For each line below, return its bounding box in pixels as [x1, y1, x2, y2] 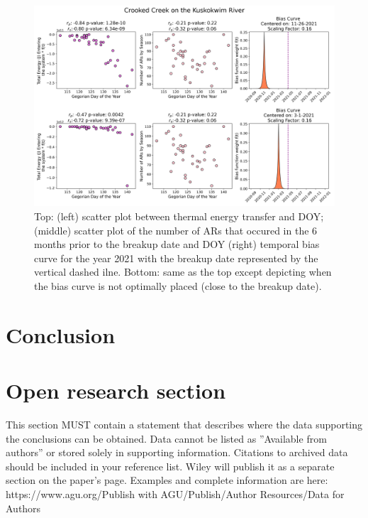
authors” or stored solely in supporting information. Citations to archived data [6, 445, 348, 460]
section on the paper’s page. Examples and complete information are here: [6, 473, 328, 487]
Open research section [6, 376, 226, 405]
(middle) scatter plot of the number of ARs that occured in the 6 [34, 222, 318, 237]
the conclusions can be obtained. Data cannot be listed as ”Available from [6, 431, 327, 446]
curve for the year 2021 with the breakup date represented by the [34, 250, 318, 265]
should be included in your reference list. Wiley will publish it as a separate [6, 458, 335, 473]
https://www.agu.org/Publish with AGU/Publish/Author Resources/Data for [6, 487, 345, 502]
